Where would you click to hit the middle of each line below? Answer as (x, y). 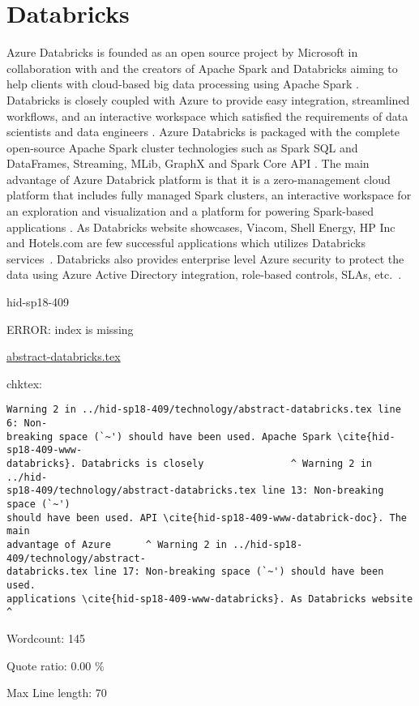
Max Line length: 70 (57, 693)
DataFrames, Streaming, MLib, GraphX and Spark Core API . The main (188, 163)
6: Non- (27, 424)
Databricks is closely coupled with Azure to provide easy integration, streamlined (208, 99)
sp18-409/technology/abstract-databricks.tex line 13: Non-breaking (195, 491)
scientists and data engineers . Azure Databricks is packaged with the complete (203, 132)
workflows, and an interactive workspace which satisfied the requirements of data (207, 116)
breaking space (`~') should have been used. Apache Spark (169, 436)
